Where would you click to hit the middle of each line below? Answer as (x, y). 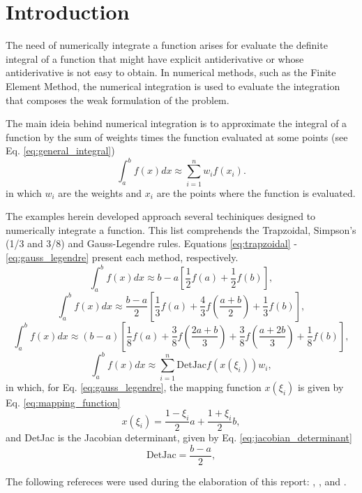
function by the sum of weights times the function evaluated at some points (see (177, 137)
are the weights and (100, 192)
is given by (320, 387)
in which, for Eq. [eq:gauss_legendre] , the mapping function (134, 387)
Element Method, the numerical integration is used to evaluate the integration (173, 86)
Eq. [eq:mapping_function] (63, 402)
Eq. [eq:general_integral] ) (60, 150)
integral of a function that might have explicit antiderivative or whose (155, 58)
